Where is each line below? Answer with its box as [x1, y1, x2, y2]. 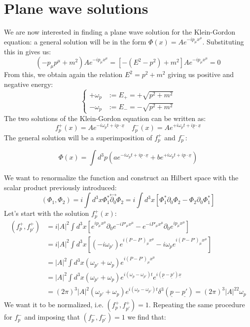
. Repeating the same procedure [148, 299, 245, 310]
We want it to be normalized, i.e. [4, 299, 104, 310]
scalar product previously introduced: [4, 182, 117, 192]
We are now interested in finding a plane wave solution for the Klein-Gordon [4, 27, 236, 37]
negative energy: [4, 79, 53, 89]
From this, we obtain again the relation [4, 69, 123, 80]
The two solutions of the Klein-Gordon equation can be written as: [4, 113, 206, 123]
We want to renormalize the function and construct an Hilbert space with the [4, 172, 239, 183]
